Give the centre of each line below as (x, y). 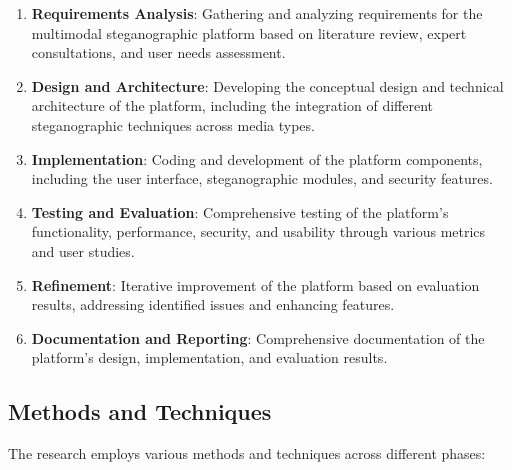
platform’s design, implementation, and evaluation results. (209, 357)
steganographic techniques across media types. (173, 124)
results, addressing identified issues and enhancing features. (213, 304)
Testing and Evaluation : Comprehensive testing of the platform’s (240, 211)
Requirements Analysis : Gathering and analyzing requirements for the (257, 13)
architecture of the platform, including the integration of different (232, 105)
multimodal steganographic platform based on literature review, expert (249, 32)
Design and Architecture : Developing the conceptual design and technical (267, 85)
